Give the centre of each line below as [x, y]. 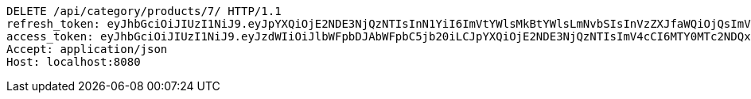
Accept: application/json [87, 49]
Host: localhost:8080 [74, 62]
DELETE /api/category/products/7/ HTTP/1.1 [144, 11]
